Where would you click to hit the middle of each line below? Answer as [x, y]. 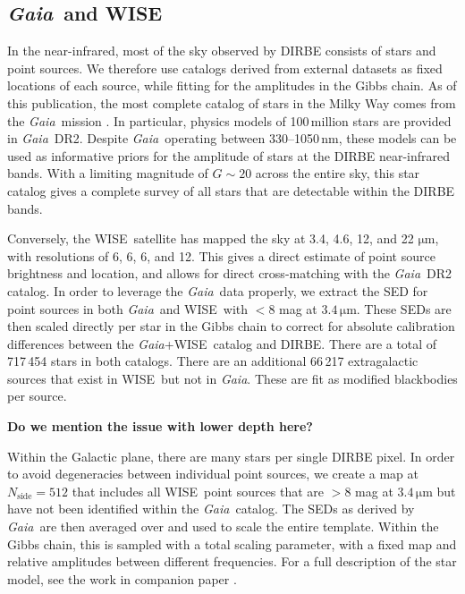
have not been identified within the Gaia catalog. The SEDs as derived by [211, 509]
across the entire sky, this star [338, 173]
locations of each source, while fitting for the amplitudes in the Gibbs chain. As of [232, 85]
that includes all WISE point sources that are [198, 491]
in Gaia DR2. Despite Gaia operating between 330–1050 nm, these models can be [232, 138]
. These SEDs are [404, 308]
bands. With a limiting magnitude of [108, 173]
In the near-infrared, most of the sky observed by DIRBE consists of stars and [222, 51]
